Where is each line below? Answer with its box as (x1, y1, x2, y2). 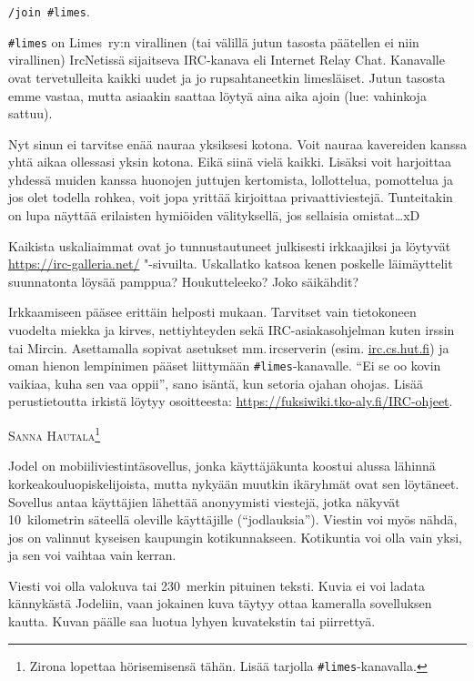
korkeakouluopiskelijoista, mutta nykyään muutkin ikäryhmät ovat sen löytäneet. (8, 473, 459, 493)
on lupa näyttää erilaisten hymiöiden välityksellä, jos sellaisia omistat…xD (8, 206, 420, 225)
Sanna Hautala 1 (8, 423, 101, 444)
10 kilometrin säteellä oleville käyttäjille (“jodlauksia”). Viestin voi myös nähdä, (8, 510, 458, 529)
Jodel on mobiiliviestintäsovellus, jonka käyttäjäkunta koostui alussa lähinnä (8, 456, 436, 475)
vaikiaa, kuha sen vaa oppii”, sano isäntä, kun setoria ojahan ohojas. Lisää (8, 373, 424, 392)
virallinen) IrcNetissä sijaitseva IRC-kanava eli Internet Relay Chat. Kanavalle (8, 50, 445, 69)
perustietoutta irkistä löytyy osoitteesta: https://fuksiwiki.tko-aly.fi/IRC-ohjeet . (8, 391, 453, 411)
